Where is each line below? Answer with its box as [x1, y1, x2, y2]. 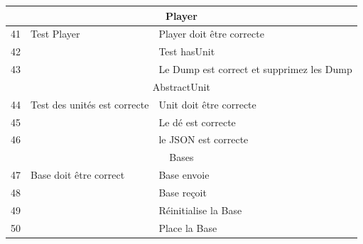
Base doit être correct [31, 167, 125, 182]
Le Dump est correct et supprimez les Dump [158, 62, 352, 77]
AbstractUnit [152, 79, 210, 94]
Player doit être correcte [158, 26, 264, 41]
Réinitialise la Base [158, 202, 242, 217]
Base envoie [158, 167, 210, 182]
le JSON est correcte [158, 132, 249, 147]
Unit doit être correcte [158, 96, 256, 111]
